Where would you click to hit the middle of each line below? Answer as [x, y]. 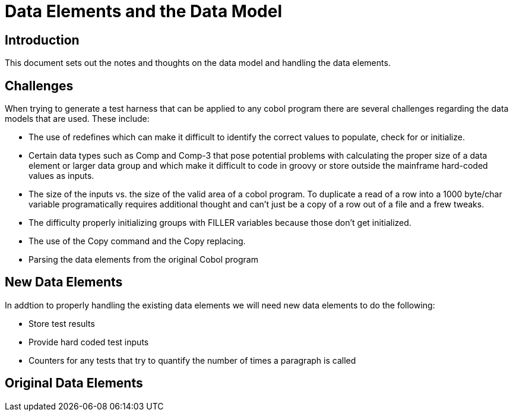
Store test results [62, 323]
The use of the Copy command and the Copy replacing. [137, 241]
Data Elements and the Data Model [144, 11]
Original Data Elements [74, 383]
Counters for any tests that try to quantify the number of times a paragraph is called [192, 360]
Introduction [42, 40]
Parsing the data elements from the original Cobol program [143, 260]
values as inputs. [61, 176]
